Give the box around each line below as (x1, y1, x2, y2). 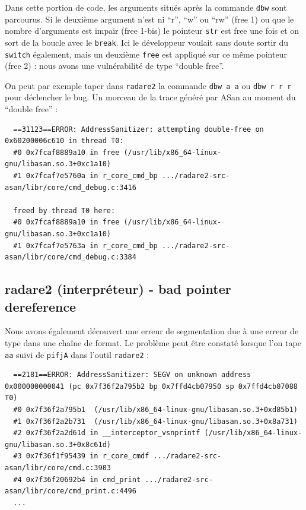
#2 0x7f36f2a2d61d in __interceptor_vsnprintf (13, 429, 200, 438)
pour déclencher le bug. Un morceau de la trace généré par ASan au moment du (5, 91, 296, 103)
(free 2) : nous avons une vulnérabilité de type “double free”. (5, 59, 224, 72)
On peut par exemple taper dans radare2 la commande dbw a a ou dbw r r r (5, 79, 292, 91)
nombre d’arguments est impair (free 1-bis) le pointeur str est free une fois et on (5, 24, 299, 37)
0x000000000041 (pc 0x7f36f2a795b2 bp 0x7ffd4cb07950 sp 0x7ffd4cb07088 (5, 382, 298, 391)
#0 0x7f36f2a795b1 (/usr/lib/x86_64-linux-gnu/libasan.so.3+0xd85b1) (13, 406, 298, 414)
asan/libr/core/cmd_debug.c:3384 (5, 253, 136, 262)
